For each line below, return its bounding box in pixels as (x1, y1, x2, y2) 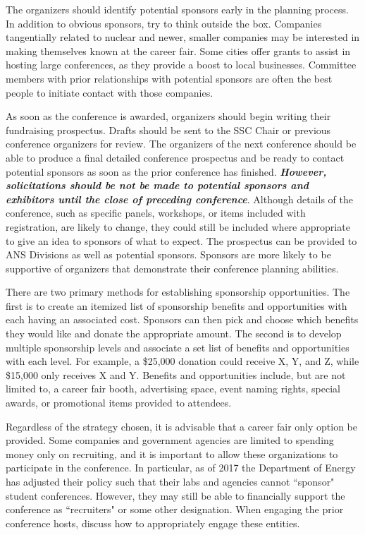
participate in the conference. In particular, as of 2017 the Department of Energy (6, 460, 356, 475)
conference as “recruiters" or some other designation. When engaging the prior (6, 502, 344, 517)
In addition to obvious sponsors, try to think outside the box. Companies (6, 16, 322, 30)
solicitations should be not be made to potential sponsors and (6, 178, 309, 193)
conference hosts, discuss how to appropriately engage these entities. (6, 515, 300, 530)
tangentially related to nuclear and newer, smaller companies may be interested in (6, 30, 360, 44)
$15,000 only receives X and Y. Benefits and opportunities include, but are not (6, 367, 346, 382)
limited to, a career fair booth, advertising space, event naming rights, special (6, 381, 340, 396)
